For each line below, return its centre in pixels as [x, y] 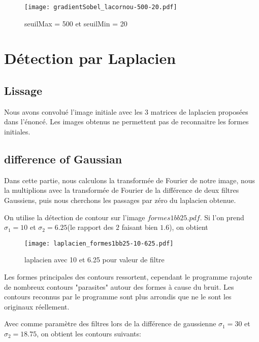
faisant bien [140, 227]
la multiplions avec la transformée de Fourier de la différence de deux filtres [122, 190]
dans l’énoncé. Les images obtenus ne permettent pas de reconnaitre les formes [126, 122]
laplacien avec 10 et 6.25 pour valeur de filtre [94, 260]
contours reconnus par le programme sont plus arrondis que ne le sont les [118, 297]
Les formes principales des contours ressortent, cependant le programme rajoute [128, 277]
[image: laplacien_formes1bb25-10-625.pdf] [99, 243]
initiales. [17, 132]
